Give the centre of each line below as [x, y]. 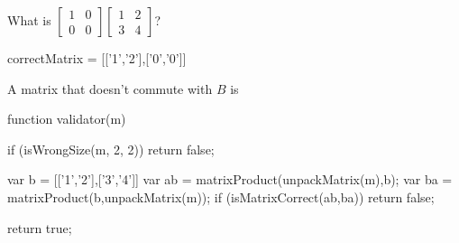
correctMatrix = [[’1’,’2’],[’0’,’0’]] [97, 58]
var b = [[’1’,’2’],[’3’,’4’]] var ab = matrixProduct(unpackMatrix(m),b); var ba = [230, 179]
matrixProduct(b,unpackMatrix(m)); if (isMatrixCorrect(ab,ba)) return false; [221, 196]
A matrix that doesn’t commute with [110, 88]
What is [29, 20]
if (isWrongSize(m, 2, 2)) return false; [111, 149]
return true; [40, 227]
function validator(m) [67, 119]
